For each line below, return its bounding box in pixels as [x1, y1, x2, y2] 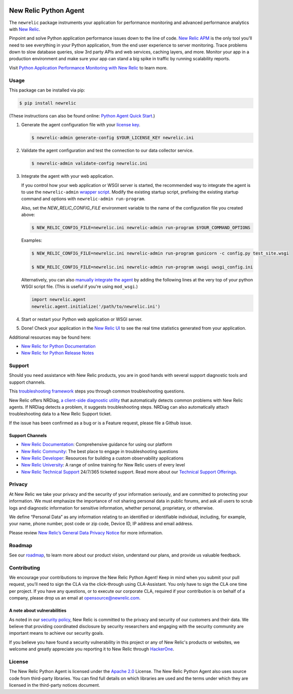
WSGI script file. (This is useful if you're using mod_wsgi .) [21, 284, 138, 290]
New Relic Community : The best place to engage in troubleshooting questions [21, 448, 178, 454]
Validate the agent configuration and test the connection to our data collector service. [21, 147, 194, 154]
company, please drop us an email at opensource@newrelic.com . [9, 595, 141, 601]
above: [21, 212, 35, 218]
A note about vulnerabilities [9, 607, 67, 614]
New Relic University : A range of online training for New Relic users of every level [21, 462, 185, 468]
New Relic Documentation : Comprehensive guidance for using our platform [21, 441, 173, 447]
